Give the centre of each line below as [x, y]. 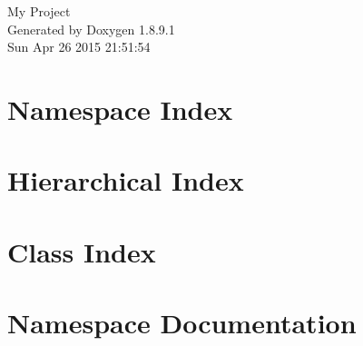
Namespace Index [120, 109]
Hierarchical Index [126, 180]
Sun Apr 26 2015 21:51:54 [79, 47]
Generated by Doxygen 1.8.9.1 [91, 29]
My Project [39, 11]
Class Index [82, 251]
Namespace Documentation [182, 323]
